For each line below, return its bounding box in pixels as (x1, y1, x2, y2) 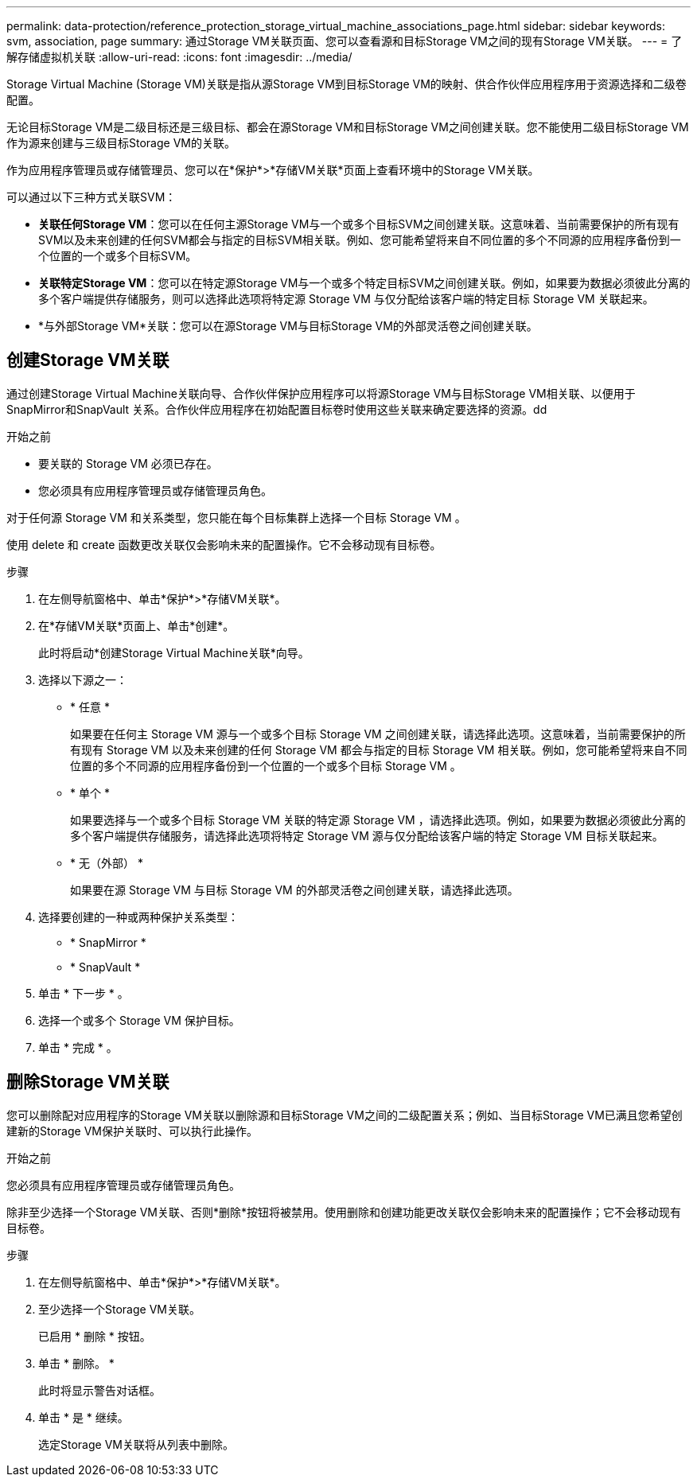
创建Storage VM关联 (6, 350, 169, 371)
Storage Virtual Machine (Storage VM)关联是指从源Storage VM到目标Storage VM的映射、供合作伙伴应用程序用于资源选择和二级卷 (6, 77, 687, 91)
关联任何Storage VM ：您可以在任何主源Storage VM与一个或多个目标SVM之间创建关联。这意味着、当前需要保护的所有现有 (38, 217, 679, 231)
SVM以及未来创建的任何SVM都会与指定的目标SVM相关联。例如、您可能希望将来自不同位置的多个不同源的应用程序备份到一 (38, 233, 681, 247)
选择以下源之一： (38, 672, 127, 687)
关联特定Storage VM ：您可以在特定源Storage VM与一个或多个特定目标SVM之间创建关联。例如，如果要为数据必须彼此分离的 (38, 276, 691, 290)
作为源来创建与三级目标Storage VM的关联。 (6, 136, 236, 150)
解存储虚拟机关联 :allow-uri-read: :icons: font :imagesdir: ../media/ (6, 50, 352, 64)
